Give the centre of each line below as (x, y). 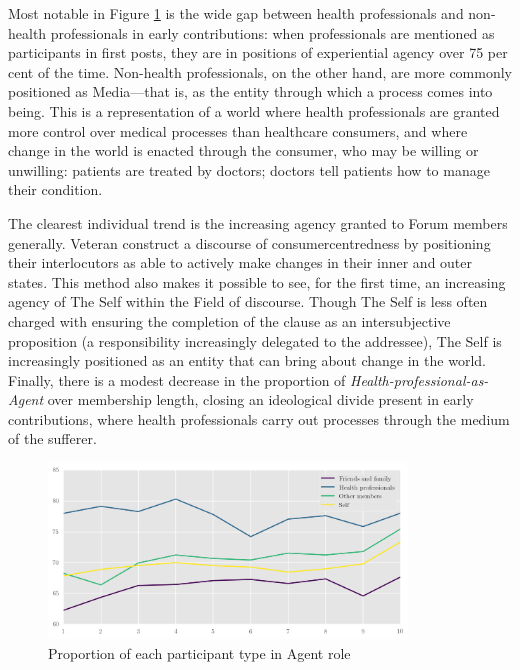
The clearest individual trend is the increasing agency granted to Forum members (258, 222)
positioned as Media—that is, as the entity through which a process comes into (250, 91)
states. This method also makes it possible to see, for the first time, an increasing (257, 281)
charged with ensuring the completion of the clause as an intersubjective (229, 320)
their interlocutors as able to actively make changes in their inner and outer (240, 262)
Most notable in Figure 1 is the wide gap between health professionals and (236, 13)
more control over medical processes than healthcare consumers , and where (238, 130)
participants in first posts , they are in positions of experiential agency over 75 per (258, 52)
